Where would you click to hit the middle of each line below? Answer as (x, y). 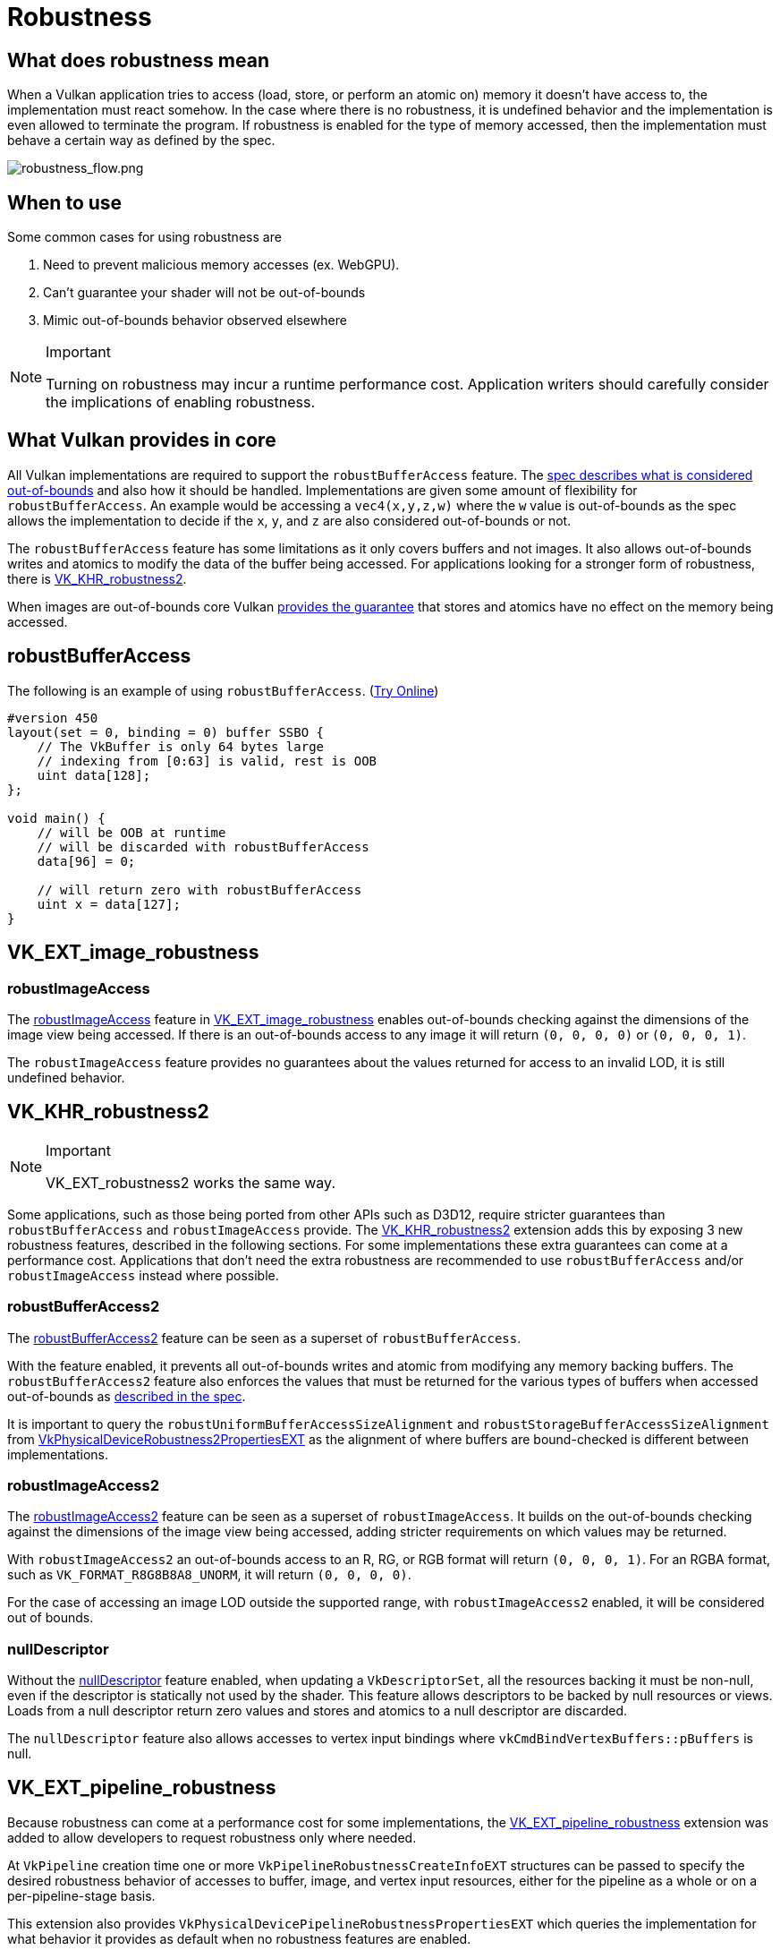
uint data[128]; (94, 775)
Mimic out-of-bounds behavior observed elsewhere (195, 321)
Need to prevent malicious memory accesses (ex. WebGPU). (221, 265)
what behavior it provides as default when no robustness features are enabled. (239, 1938)
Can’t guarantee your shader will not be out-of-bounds (204, 293)
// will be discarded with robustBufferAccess (203, 847)
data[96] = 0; (86, 861)
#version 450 (53, 718)
